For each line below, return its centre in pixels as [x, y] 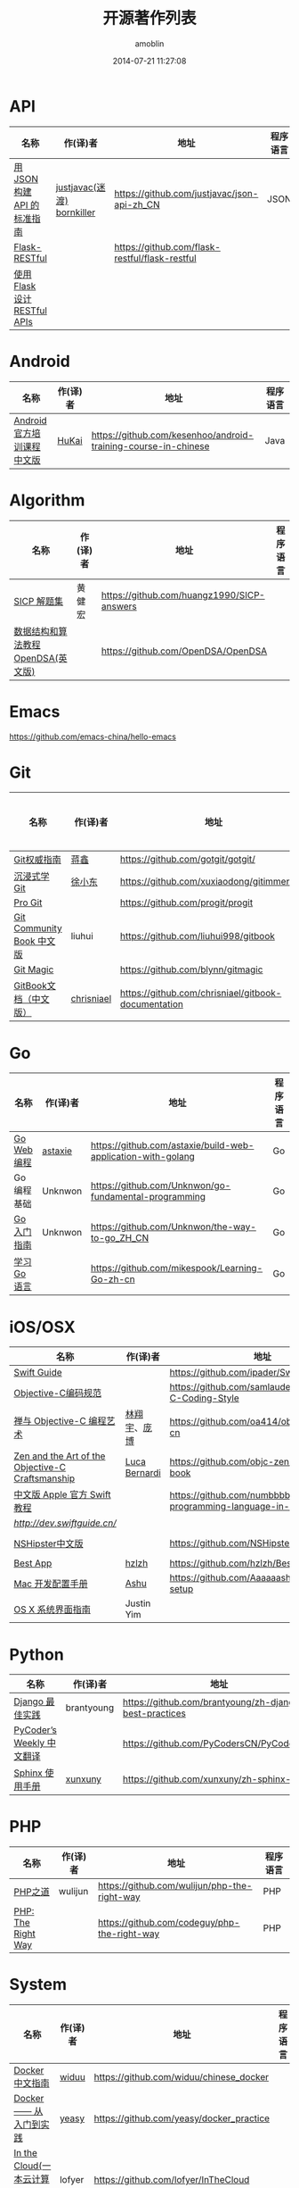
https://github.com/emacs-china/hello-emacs [93, 736]
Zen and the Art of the [60, 1456]
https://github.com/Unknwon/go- [161, 1186]
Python [36, 1655]
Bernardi [143, 1473]
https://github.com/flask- [167, 246]
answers [119, 606]
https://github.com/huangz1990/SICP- [183, 595]
